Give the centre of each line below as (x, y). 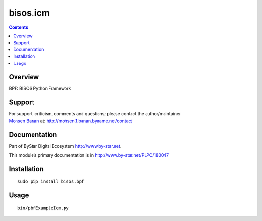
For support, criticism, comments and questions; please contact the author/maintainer (95, 114)
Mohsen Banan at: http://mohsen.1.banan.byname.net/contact (71, 121)
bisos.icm (29, 13)
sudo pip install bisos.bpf (51, 182)
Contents (19, 27)
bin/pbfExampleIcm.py (43, 208)
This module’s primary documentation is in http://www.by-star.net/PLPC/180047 (89, 155)
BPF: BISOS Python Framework (40, 88)
